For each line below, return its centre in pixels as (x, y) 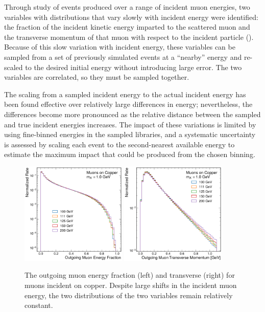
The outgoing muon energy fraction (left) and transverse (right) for (130, 275)
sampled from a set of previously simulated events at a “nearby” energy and (123, 57)
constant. (39, 305)
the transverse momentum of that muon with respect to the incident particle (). (129, 37)
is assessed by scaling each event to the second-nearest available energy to (119, 144)
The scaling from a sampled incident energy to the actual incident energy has (125, 94)
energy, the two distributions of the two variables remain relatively (129, 295)
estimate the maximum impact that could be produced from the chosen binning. (130, 154)
